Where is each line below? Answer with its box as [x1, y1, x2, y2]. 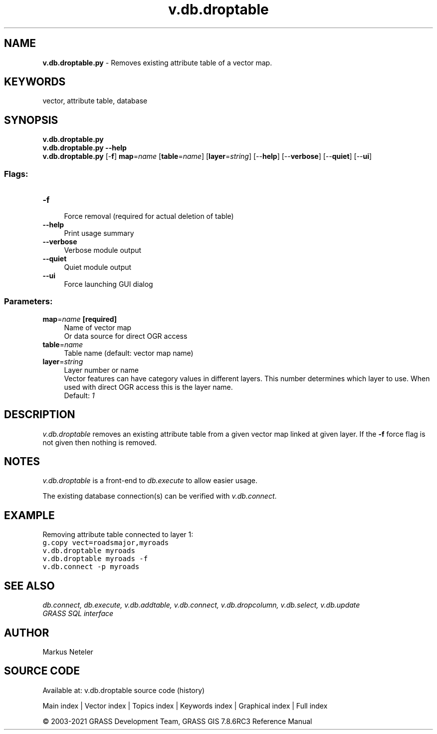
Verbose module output [64, 246, 142, 255]
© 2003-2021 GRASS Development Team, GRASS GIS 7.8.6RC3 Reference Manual [42, 717, 312, 726]
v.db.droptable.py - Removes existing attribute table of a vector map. [42, 58, 272, 67]
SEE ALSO [4, 579, 55, 592]
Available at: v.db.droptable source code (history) [42, 686, 205, 695]
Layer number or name [64, 365, 139, 374]
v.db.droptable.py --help [42, 143, 127, 152]
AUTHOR [4, 626, 49, 639]
